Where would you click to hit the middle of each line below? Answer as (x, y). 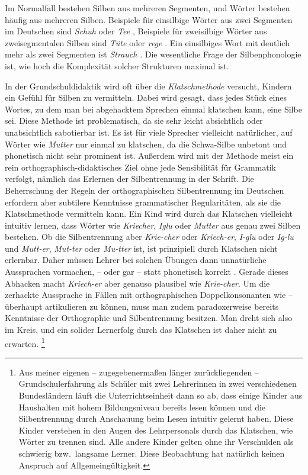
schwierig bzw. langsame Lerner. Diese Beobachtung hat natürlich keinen (152, 453)
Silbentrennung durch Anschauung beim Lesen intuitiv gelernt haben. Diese (156, 418)
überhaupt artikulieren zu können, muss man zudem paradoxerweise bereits (142, 306)
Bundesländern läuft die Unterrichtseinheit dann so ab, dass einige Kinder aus (161, 395)
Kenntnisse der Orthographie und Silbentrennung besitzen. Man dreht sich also (149, 318)
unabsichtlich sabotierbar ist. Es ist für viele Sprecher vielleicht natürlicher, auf (149, 132)
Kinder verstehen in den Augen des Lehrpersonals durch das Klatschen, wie (156, 430)
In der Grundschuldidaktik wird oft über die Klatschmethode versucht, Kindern (148, 86)
